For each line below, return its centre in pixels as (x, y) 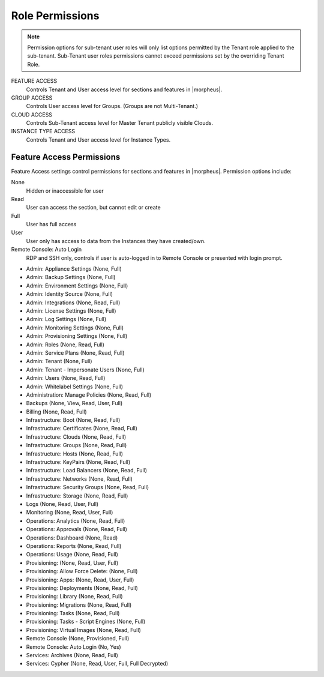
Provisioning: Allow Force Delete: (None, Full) (82, 571)
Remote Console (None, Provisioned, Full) (78, 639)
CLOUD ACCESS (31, 115)
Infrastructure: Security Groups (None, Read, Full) (88, 487)
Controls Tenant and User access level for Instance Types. (98, 140)
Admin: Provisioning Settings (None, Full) (77, 336)
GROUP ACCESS (32, 98)
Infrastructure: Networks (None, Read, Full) (79, 479)
